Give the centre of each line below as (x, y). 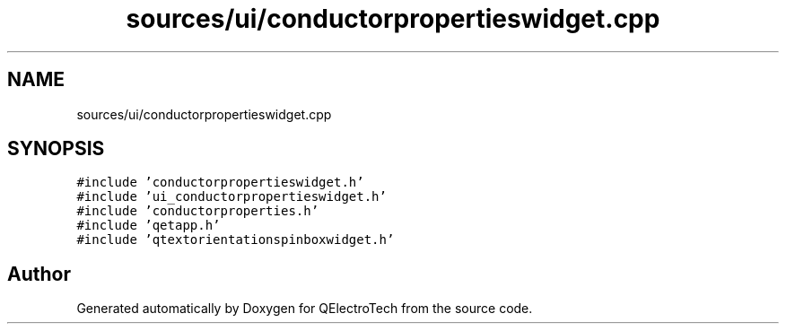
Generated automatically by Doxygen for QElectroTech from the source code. (305, 309)
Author (39, 274)
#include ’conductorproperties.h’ (198, 211)
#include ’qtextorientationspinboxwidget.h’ (236, 240)
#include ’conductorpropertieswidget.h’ (220, 183)
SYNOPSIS (56, 149)
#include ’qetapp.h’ (148, 226)
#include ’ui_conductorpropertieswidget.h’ (231, 197)
